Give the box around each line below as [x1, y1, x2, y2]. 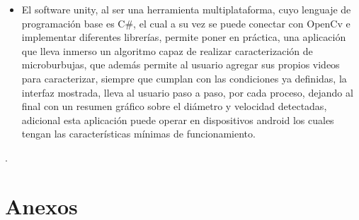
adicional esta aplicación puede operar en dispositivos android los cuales [21, 112, 334, 127]
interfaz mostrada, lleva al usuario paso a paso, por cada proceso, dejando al [21, 85, 353, 99]
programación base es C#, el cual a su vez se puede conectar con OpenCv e [21, 16, 351, 30]
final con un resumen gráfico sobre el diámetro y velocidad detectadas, [21, 99, 327, 114]
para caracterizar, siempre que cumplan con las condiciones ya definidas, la [21, 71, 347, 85]
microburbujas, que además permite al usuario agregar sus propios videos [21, 57, 340, 72]
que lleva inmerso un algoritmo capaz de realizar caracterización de [21, 43, 313, 58]
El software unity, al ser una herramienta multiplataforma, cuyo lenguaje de [21, 2, 351, 16]
